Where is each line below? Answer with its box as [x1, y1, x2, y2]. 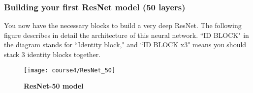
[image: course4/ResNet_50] [24, 66, 116, 74]
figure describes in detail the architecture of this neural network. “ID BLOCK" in [4, 30, 249, 40]
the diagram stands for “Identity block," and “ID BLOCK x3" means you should [4, 39, 247, 50]
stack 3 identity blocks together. [4, 49, 101, 59]
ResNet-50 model [24, 81, 84, 91]
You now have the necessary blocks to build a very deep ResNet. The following [4, 20, 242, 31]
